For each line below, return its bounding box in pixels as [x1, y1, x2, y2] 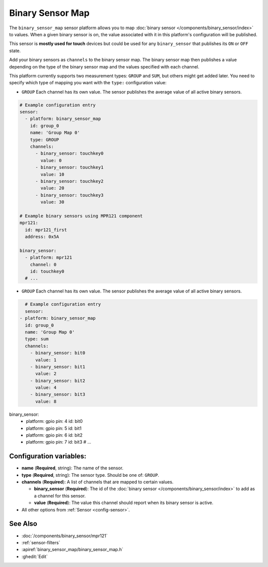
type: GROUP [30, 137, 60, 142]
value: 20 [40, 185, 65, 191]
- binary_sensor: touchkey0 [35, 151, 104, 156]
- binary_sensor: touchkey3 [35, 192, 104, 198]
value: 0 [40, 158, 62, 163]
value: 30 [40, 199, 65, 205]
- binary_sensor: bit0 [30, 350, 85, 356]
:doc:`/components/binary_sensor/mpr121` [21, 533, 108, 539]
